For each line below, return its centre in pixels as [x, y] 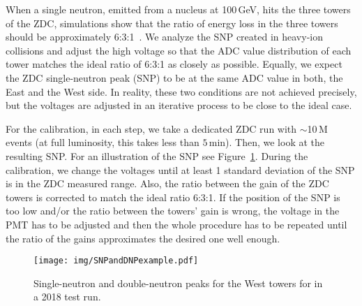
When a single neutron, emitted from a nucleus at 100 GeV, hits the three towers [178, 9]
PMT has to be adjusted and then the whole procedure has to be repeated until [176, 224]
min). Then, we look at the [267, 142]
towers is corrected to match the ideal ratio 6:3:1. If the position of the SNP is [173, 197]
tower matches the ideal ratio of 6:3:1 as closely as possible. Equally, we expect [174, 64]
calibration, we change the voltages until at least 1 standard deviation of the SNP [180, 169]
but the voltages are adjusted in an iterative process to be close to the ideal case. [179, 105]
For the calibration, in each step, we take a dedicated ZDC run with [151, 128]
